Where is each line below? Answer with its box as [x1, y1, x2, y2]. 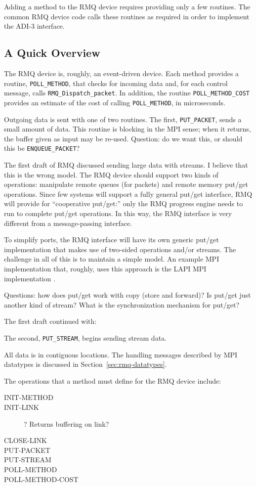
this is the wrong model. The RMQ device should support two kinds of [4, 169, 218, 179]
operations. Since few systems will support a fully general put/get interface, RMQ [4, 188, 253, 199]
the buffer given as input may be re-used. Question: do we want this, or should [4, 133, 243, 143]
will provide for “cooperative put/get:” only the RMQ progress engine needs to [4, 198, 243, 209]
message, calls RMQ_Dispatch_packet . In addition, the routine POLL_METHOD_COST [4, 88, 250, 98]
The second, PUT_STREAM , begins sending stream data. [4, 332, 167, 343]
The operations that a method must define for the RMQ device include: [4, 375, 221, 386]
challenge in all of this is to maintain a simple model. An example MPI [4, 254, 219, 264]
